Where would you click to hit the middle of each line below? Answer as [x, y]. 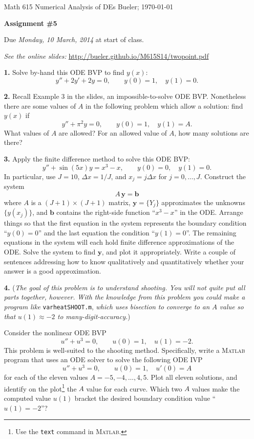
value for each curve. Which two [134, 388]
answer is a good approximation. [53, 271]
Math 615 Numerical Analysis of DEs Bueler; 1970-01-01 [89, 6]
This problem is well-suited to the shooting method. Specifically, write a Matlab [125, 350]
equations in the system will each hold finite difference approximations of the [119, 242]
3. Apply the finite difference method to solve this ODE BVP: [97, 159]
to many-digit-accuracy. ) [94, 316]
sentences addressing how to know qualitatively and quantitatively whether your [124, 261]
